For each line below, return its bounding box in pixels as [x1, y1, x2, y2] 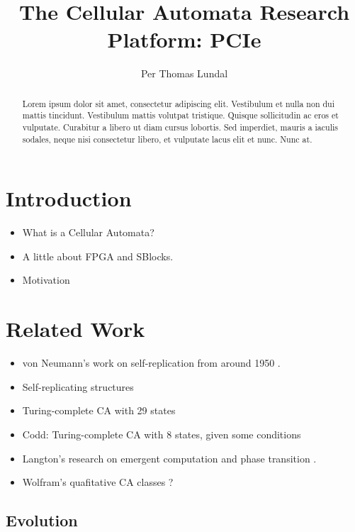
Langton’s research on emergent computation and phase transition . [22, 450, 317, 465]
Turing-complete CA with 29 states [22, 403, 176, 418]
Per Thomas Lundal [140, 66, 228, 81]
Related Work [6, 314, 145, 343]
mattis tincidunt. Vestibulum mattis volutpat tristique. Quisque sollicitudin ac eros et [22, 109, 339, 121]
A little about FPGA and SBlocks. [22, 248, 174, 263]
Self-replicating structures [22, 379, 134, 394]
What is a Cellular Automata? [22, 225, 154, 240]
